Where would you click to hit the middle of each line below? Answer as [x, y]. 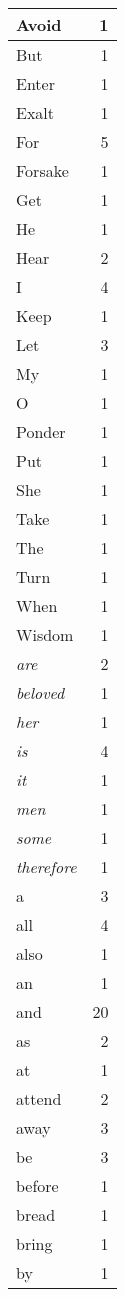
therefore [46, 866]
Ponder [41, 431]
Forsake [42, 170]
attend [39, 1098]
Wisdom [45, 634]
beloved [40, 692]
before [37, 1185]
